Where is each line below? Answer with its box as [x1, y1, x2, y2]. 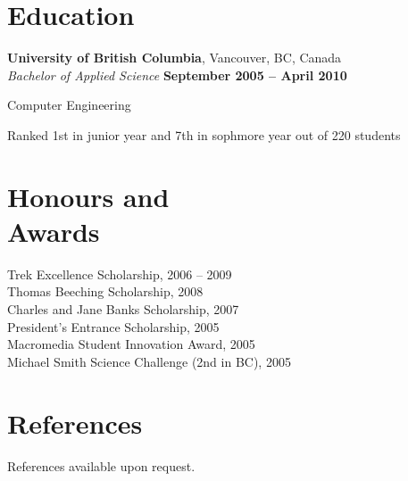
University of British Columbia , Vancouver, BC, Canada [7, 48, 342, 67]
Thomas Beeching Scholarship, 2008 [7, 282, 204, 301]
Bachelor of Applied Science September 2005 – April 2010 [7, 65, 347, 84]
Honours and [7, 178, 170, 214]
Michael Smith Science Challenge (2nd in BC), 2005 [7, 352, 291, 370]
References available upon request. [7, 456, 196, 475]
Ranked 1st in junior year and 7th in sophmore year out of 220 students [7, 125, 401, 144]
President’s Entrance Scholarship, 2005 [7, 317, 220, 336]
